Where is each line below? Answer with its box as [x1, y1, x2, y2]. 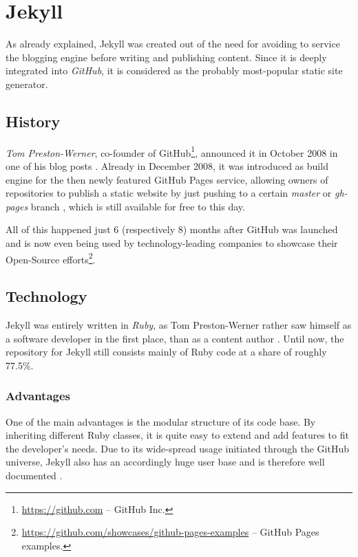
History [6, 110, 61, 131]
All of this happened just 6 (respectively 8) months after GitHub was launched [6, 222, 338, 237]
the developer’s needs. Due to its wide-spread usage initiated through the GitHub [6, 441, 349, 455]
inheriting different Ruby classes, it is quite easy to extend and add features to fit [6, 428, 349, 442]
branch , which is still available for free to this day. [30, 199, 245, 213]
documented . [6, 468, 63, 482]
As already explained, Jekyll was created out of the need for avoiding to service [6, 36, 340, 51]
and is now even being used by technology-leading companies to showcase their [6, 235, 338, 250]
